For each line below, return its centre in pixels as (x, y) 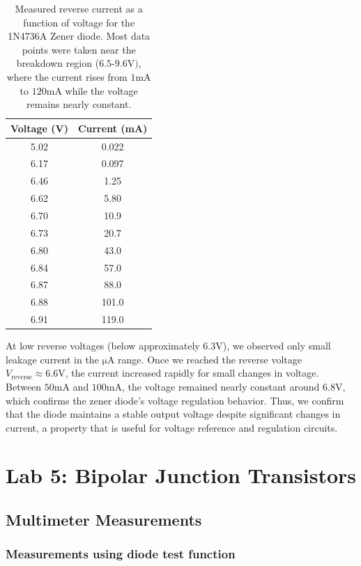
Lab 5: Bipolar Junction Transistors (181, 475)
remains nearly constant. (79, 104)
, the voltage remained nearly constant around (221, 386)
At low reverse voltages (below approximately (103, 346)
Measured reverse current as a (79, 8)
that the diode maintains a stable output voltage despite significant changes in (173, 414)
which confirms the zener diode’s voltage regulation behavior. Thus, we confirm (175, 400)
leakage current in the (52, 359)
